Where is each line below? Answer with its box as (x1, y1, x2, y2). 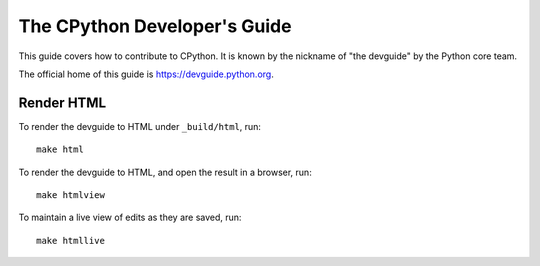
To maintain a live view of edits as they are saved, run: (18, 211, 242, 224)
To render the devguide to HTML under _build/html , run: (18, 120, 262, 132)
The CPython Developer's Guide (18, 15, 292, 37)
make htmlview (36, 190, 105, 201)
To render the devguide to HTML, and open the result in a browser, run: (18, 166, 312, 178)
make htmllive (36, 235, 105, 246)
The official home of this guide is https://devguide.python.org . (18, 68, 274, 80)
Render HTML (18, 94, 107, 111)
